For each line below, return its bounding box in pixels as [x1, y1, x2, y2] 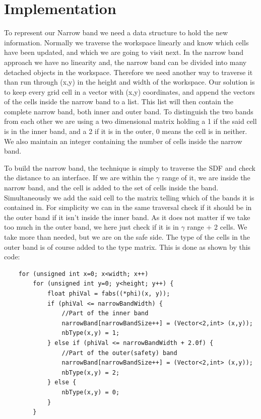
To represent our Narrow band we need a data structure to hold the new [4, 27, 228, 38]
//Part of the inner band [61, 310, 149, 317]
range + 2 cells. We [187, 222, 247, 232]
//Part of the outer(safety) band [61, 349, 177, 357]
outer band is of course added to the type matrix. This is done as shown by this [4, 241, 251, 252]
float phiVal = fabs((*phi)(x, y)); [47, 290, 170, 297]
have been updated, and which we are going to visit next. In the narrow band [4, 47, 244, 57]
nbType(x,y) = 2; [61, 369, 120, 376]
